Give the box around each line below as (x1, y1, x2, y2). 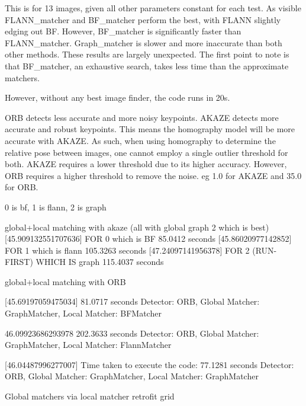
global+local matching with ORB (5, 275, 126, 287)
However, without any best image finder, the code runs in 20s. (5, 91, 230, 104)
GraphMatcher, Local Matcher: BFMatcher (5, 307, 162, 319)
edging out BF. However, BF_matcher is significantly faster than (5, 25, 241, 37)
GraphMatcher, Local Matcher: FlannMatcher (5, 338, 172, 351)
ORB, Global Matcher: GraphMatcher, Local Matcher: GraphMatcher (5, 370, 259, 382)
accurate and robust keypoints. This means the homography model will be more (5, 123, 295, 135)
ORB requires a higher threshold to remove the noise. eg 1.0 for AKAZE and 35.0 (5, 169, 302, 181)
